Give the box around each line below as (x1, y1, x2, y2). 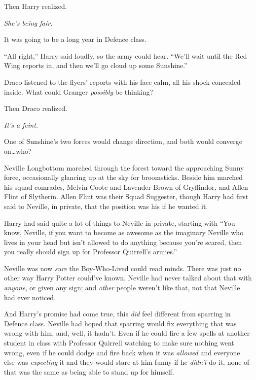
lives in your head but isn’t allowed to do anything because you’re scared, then (4, 237, 242, 247)
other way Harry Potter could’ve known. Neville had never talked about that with (4, 273, 252, 283)
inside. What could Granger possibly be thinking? (4, 86, 153, 97)
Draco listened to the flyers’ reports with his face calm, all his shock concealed (4, 76, 241, 87)
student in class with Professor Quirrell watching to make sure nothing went (4, 338, 234, 348)
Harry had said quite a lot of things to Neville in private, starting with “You (4, 217, 235, 228)
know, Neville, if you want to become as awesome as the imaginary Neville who (4, 227, 244, 238)
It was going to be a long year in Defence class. (4, 34, 146, 44)
